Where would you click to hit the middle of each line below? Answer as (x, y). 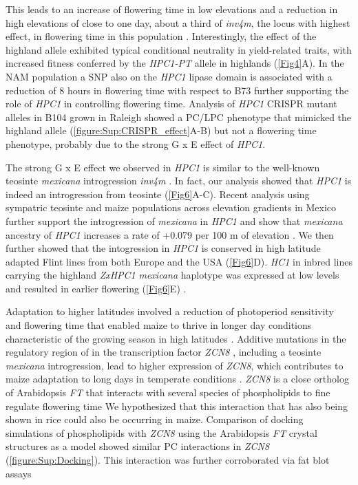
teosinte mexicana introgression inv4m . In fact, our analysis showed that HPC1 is (179, 181)
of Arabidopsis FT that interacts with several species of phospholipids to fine (168, 392)
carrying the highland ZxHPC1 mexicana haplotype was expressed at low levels (172, 275)
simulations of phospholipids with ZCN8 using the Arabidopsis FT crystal (161, 432)
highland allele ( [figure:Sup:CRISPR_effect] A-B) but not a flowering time (161, 130)
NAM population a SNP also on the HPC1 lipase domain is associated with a (169, 76)
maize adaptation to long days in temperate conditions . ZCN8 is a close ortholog (177, 379)
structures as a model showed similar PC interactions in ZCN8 (138, 446)
